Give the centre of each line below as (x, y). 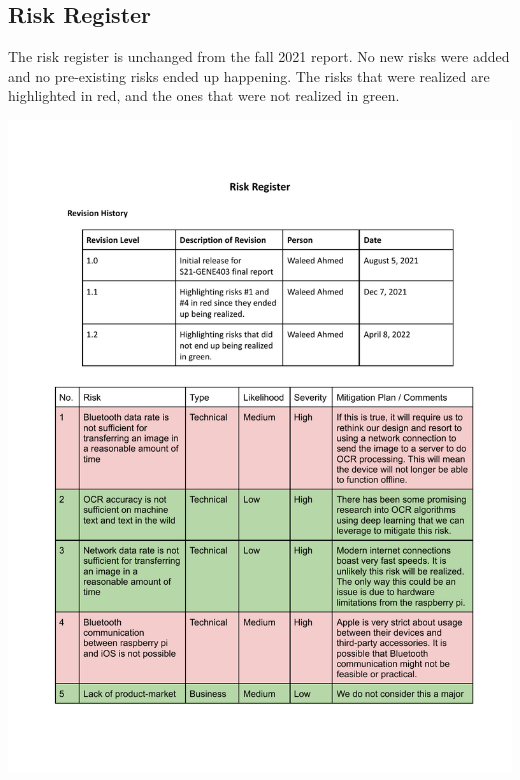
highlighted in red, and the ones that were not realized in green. (204, 95)
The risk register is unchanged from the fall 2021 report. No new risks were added (259, 56)
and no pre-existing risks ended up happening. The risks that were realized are (249, 75)
